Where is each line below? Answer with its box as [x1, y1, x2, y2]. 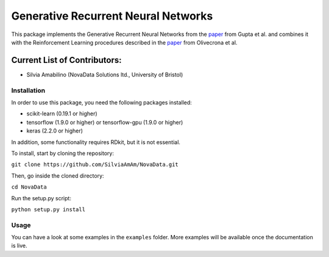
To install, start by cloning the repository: [11, 150, 114, 157]
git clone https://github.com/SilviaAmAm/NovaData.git [11, 161, 179, 168]
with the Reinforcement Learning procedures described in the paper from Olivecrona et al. [11, 38, 238, 46]
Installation [11, 86, 46, 95]
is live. [11, 242, 27, 250]
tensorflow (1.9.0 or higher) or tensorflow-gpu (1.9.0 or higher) [26, 118, 183, 126]
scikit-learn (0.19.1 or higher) [26, 110, 97, 117]
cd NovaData [11, 184, 47, 190]
